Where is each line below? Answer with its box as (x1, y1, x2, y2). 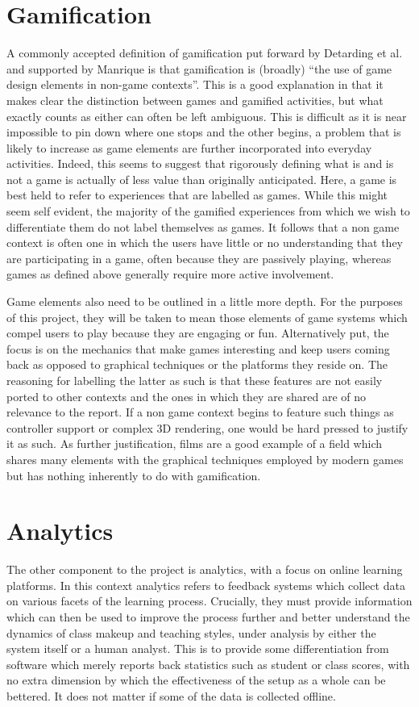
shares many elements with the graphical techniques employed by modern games (6, 450, 404, 467)
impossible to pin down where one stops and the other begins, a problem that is (6, 123, 401, 140)
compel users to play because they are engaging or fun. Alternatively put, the (6, 324, 389, 341)
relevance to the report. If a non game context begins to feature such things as (6, 404, 394, 420)
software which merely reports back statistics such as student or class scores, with (6, 655, 410, 672)
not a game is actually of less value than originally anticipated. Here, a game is (6, 170, 397, 187)
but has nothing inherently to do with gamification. (6, 466, 261, 483)
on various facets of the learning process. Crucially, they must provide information (6, 592, 413, 609)
